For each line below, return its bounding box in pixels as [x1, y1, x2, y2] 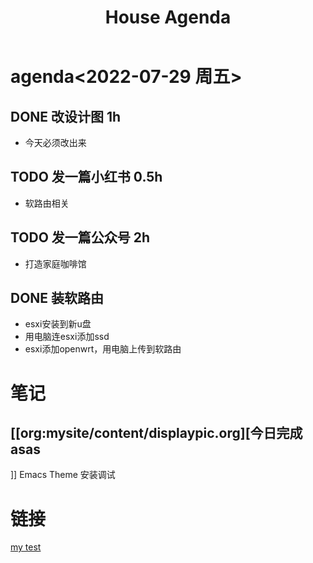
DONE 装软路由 [10, 290, 105, 307]
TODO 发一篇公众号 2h [10, 229, 151, 246]
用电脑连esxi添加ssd [24, 331, 110, 343]
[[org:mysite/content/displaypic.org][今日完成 [10, 425, 303, 442]
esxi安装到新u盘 [24, 318, 92, 330]
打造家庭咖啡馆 [24, 257, 87, 270]
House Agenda [104, 6, 232, 29]
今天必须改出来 [24, 137, 87, 148]
